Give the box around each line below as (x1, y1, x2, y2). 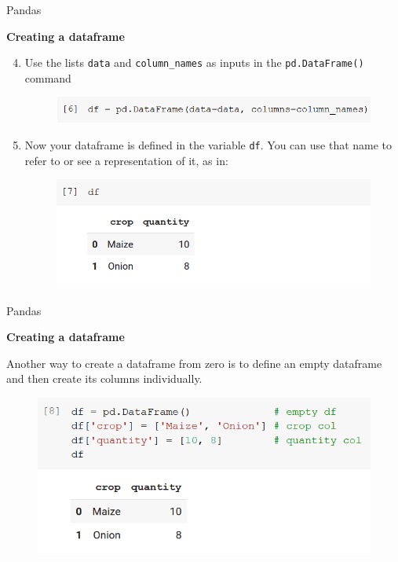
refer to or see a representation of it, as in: (24, 152, 228, 168)
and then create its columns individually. (6, 370, 203, 387)
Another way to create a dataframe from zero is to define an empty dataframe (6, 354, 382, 371)
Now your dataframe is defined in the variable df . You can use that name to (24, 137, 393, 153)
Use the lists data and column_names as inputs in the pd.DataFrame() (24, 54, 364, 71)
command (24, 69, 71, 86)
